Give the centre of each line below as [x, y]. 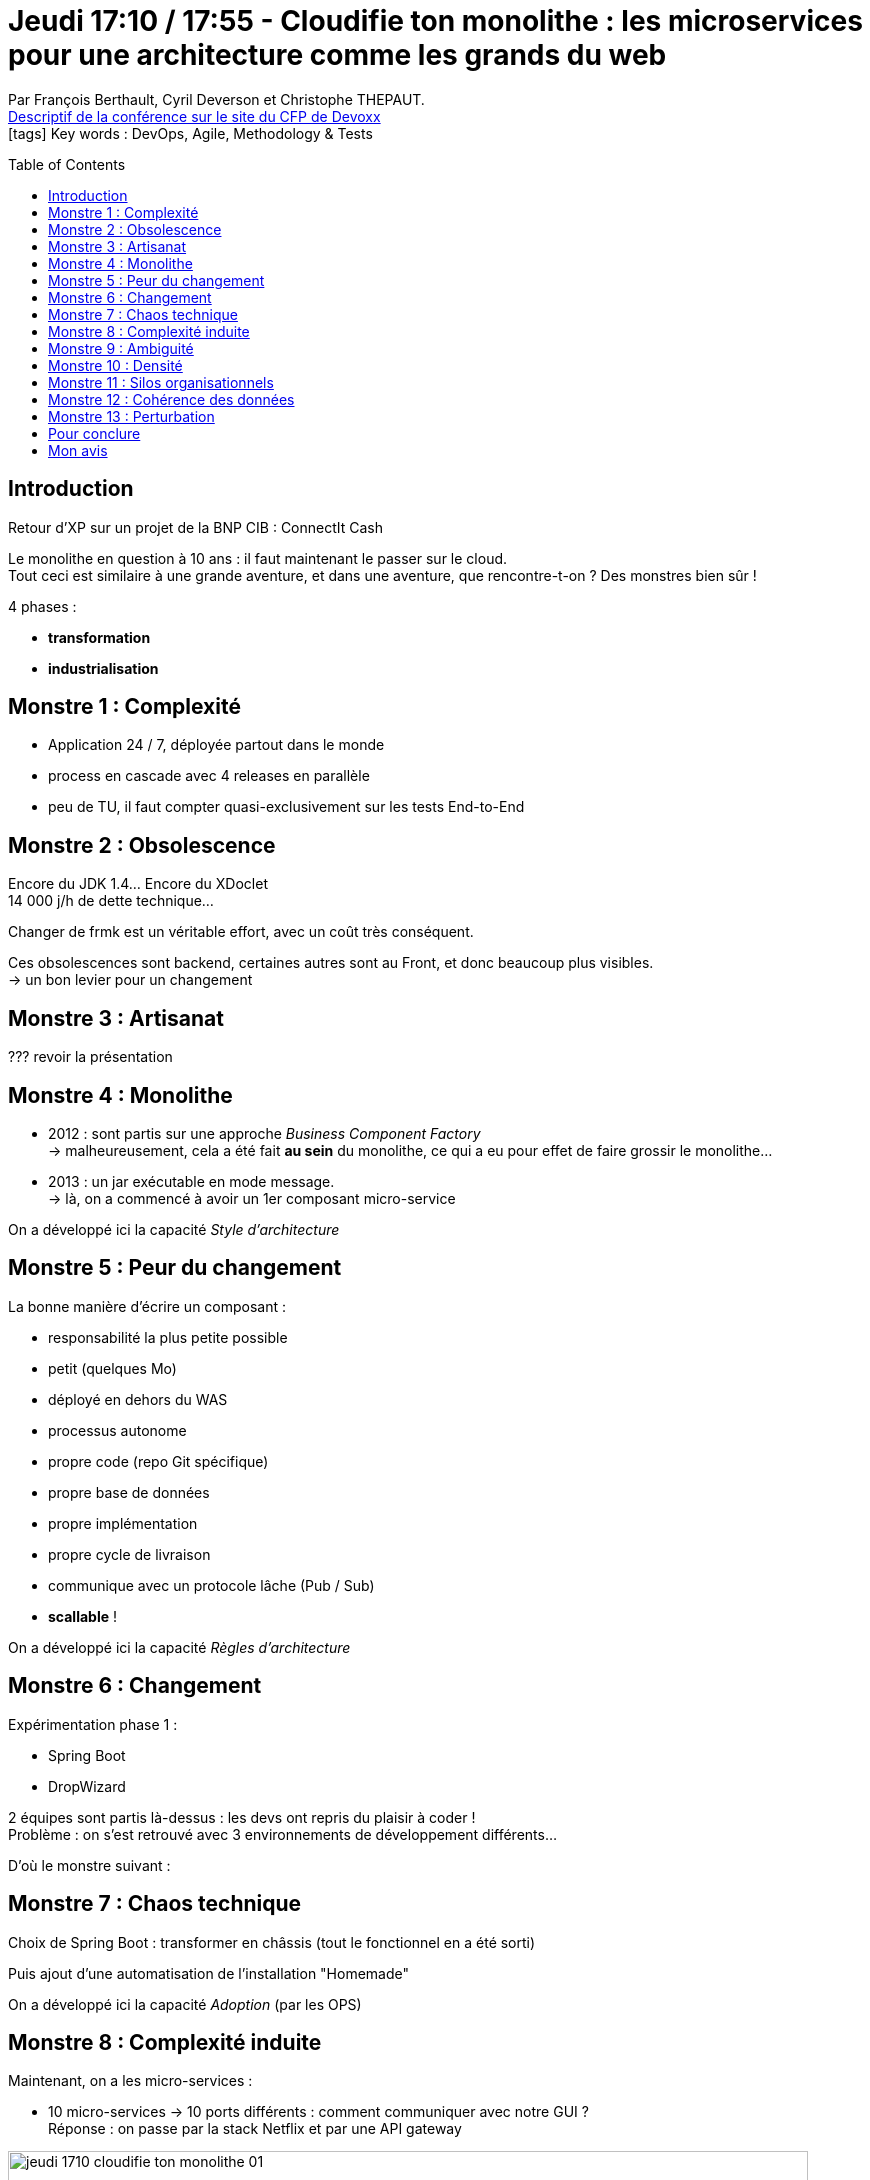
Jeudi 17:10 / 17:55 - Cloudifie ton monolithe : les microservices [435, 21]
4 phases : [42, 606]
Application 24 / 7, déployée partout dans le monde [216, 745]
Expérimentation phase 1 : [93, 1724]
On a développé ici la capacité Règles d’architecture [179, 1647]
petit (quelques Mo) [112, 1368]
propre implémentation [123, 1523]
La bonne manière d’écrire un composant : [147, 1306]
